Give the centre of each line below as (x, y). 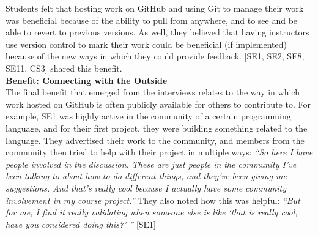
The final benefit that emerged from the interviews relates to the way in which (153, 92)
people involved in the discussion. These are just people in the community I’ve (151, 164)
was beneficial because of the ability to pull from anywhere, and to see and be (152, 20)
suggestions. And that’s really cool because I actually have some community (146, 188)
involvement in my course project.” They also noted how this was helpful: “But (153, 200)
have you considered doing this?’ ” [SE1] (81, 224)
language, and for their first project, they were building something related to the (157, 128)
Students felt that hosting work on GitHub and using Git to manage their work (155, 8)
